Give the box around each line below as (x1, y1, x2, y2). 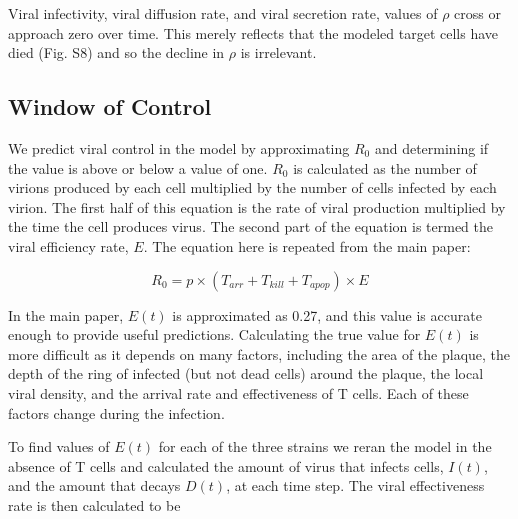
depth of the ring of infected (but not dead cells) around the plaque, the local (8, 363, 484, 384)
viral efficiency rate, (8, 235, 129, 256)
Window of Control (8, 91, 212, 122)
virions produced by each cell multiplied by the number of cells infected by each (8, 177, 497, 198)
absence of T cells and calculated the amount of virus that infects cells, (8, 455, 444, 476)
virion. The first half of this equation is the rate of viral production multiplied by (8, 196, 506, 217)
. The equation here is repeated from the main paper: (143, 235, 471, 256)
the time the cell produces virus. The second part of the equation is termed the (8, 216, 493, 237)
